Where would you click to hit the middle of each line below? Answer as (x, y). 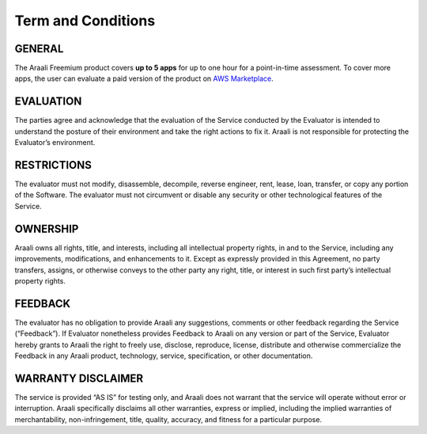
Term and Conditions (85, 21)
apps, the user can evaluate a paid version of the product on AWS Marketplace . (144, 78)
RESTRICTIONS (53, 165)
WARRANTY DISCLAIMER (79, 378)
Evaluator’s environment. (55, 143)
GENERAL (39, 49)
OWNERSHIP (47, 228)
